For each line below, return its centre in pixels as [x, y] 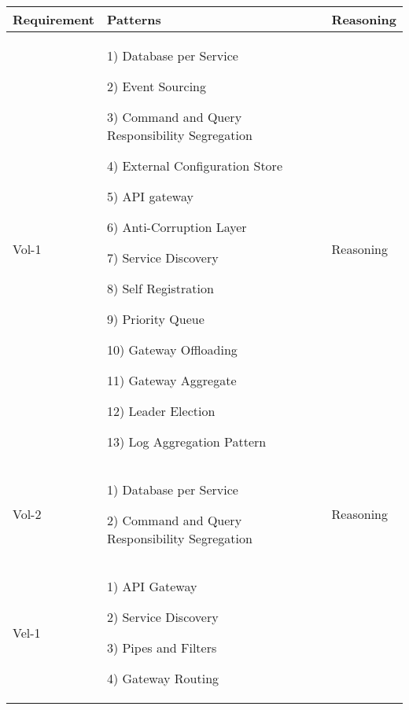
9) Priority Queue [155, 319]
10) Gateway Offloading [172, 349]
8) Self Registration [160, 288]
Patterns [134, 19]
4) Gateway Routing [163, 678]
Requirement [53, 19]
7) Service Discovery [162, 258]
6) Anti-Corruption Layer [177, 227]
